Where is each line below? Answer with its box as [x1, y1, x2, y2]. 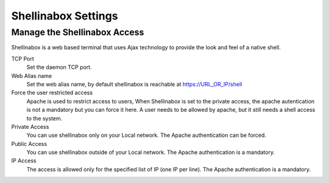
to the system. [26, 114, 63, 122]
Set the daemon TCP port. [26, 64, 92, 71]
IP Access [11, 157, 37, 164]
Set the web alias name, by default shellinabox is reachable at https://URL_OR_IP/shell [26, 80, 242, 88]
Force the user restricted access [11, 89, 93, 97]
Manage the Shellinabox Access [11, 27, 144, 38]
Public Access [11, 140, 48, 147]
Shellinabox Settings [11, 9, 118, 22]
